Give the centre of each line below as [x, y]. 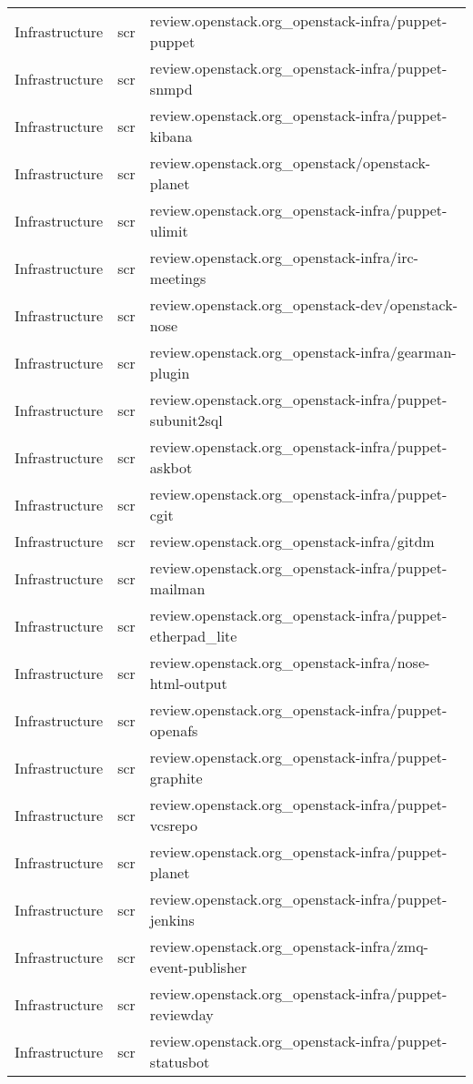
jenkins [172, 920]
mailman [177, 588]
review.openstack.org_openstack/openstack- [290, 162]
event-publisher [198, 967]
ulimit [169, 231]
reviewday [181, 1014]
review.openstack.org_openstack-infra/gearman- [303, 352]
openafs [174, 730]
